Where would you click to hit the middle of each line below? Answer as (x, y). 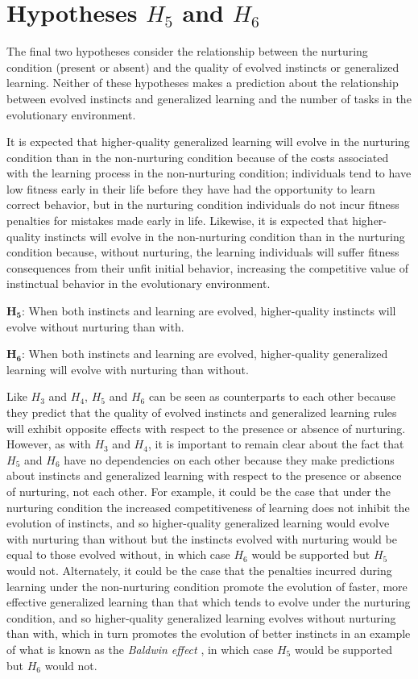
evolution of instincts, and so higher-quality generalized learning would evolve (198, 523)
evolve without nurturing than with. (95, 326)
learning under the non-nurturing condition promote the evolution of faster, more (207, 586)
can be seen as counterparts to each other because (272, 396)
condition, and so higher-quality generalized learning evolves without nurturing (201, 617)
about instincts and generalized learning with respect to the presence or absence (204, 475)
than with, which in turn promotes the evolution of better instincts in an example (209, 633)
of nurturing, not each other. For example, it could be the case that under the (199, 491)
